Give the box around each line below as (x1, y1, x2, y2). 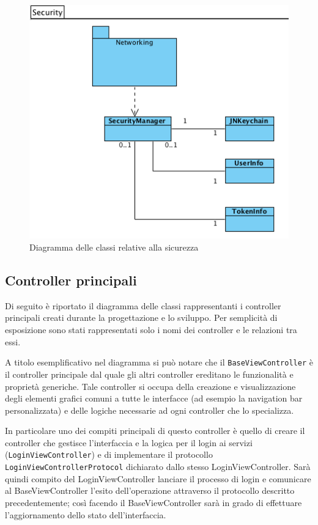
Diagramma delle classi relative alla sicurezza (29, 241, 199, 254)
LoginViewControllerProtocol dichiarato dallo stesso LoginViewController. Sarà (5, 460, 311, 473)
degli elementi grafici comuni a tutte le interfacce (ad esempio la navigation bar (5, 392, 303, 405)
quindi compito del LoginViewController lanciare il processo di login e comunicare (5, 472, 311, 485)
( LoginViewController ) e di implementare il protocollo (5, 448, 213, 461)
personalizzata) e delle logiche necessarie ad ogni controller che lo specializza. (5, 403, 294, 416)
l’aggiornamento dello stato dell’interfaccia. (5, 508, 166, 521)
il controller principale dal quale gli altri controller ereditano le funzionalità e (5, 367, 294, 380)
